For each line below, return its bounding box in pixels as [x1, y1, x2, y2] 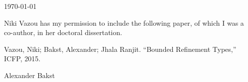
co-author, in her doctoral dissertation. [4, 27, 123, 38]
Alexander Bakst [4, 70, 55, 80]
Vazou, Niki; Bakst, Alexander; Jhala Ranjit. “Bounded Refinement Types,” [4, 43, 237, 54]
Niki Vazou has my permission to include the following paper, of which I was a [4, 17, 244, 28]
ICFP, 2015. [4, 53, 41, 64]
